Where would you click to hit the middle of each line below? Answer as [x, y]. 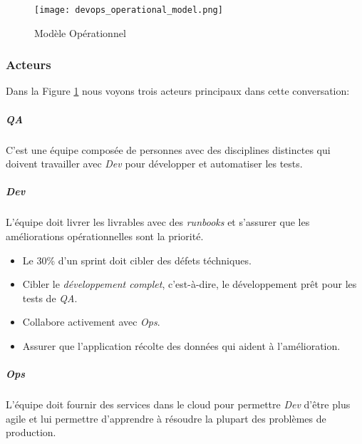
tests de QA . [50, 298]
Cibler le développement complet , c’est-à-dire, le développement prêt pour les [190, 284]
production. [31, 432]
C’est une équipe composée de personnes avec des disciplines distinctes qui [168, 149]
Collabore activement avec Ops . [91, 322]
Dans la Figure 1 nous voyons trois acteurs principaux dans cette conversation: [178, 91]
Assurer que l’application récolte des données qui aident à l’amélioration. [181, 345]
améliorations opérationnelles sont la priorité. [105, 236]
